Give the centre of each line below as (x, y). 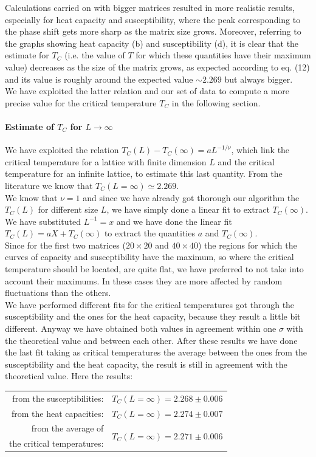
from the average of (67, 428)
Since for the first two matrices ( (65, 245)
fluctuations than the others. (58, 293)
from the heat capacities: (57, 413)
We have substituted (43, 221)
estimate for (27, 55)
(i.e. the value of (95, 55)
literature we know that (49, 185)
